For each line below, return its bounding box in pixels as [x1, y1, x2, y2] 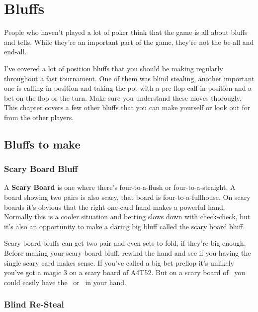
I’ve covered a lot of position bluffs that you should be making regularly [4, 63, 223, 73]
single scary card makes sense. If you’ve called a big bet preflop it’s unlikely [4, 257, 234, 268]
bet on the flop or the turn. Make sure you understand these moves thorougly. [4, 92, 242, 103]
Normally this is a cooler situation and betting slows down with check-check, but [4, 211, 251, 222]
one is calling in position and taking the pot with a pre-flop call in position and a [4, 83, 252, 93]
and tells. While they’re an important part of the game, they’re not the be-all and [4, 36, 254, 47]
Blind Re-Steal [4, 298, 64, 311]
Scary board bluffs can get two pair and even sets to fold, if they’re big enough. [4, 238, 246, 248]
